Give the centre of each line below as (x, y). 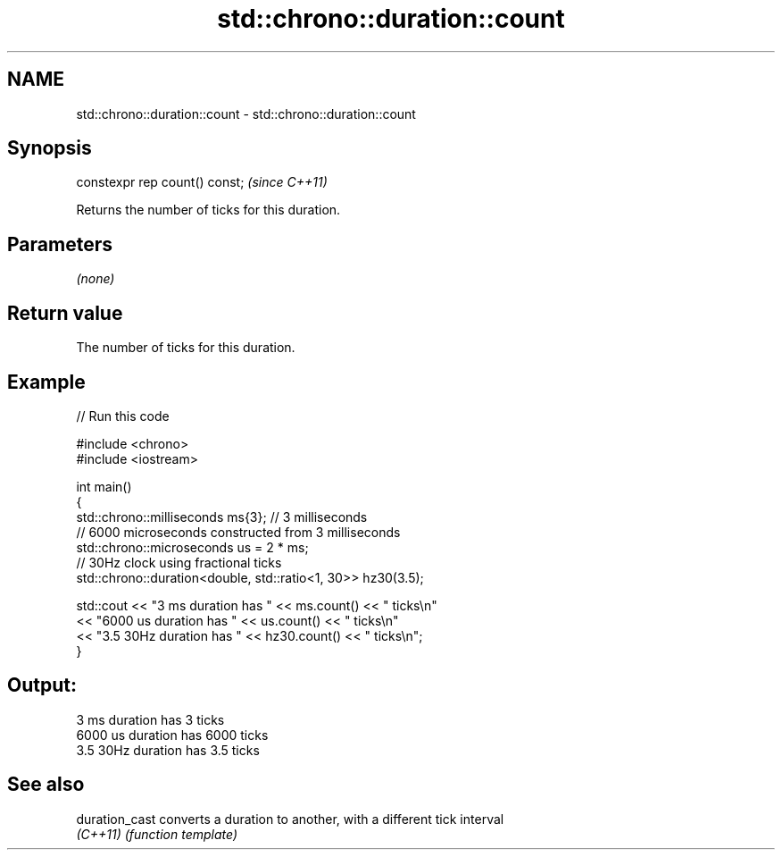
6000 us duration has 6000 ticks (172, 735)
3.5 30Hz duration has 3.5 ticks (168, 750)
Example (46, 382)
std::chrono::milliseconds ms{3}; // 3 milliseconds (222, 517)
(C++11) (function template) (157, 834)
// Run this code (123, 416)
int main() (104, 486)
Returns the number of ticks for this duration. (208, 210)
